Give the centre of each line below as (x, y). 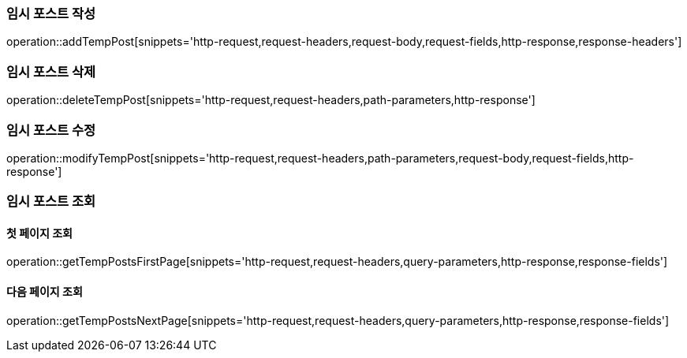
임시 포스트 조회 (51, 201)
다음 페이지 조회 (45, 292)
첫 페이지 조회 (39, 233)
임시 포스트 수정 (51, 130)
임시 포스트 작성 (51, 13)
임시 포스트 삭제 (51, 71)
